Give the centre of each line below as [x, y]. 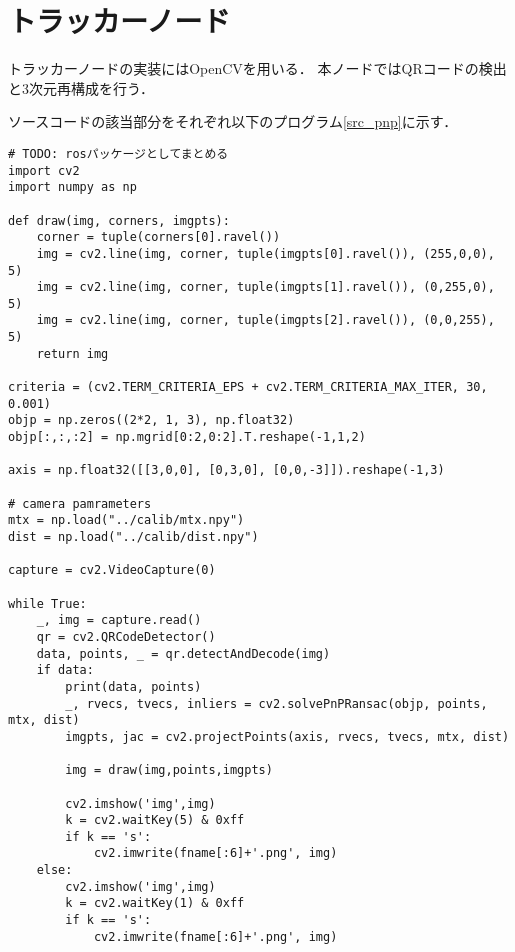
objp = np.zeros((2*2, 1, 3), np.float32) [151, 420]
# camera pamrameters [80, 503]
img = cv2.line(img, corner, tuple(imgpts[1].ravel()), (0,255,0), [265, 287]
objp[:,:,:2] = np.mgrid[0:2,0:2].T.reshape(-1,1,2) [187, 437]
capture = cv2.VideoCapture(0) [112, 570]
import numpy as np [72, 187]
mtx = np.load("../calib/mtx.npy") [126, 520]
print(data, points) [133, 686]
